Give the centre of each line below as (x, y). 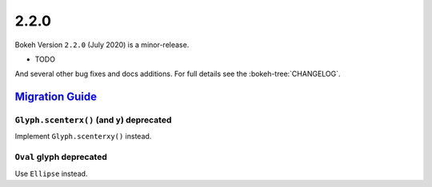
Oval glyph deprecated (61, 157)
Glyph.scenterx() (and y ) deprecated (93, 120)
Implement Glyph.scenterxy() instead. (83, 137)
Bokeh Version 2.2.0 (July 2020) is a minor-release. (102, 45)
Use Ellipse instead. (51, 173)
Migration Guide (56, 97)
